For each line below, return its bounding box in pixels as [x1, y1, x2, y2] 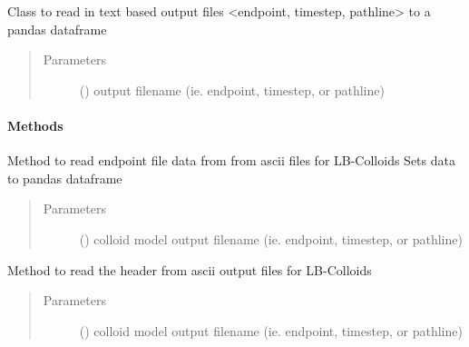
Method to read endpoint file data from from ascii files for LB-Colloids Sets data [7, 151, 455, 170]
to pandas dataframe [7, 168, 122, 187]
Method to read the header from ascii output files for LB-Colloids [7, 260, 372, 279]
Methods [7, 115, 64, 134]
